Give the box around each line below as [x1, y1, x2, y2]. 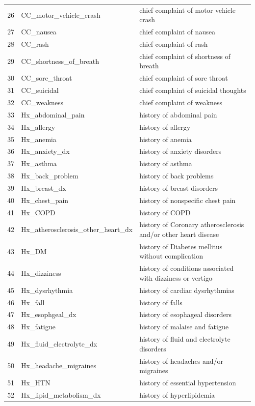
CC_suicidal [21, 85, 59, 95]
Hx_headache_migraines [21, 360, 96, 371]
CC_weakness [21, 97, 64, 107]
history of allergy [139, 121, 191, 132]
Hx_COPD [21, 207, 55, 217]
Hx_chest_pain [21, 195, 69, 205]
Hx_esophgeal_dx [21, 309, 76, 319]
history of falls [139, 297, 182, 307]
